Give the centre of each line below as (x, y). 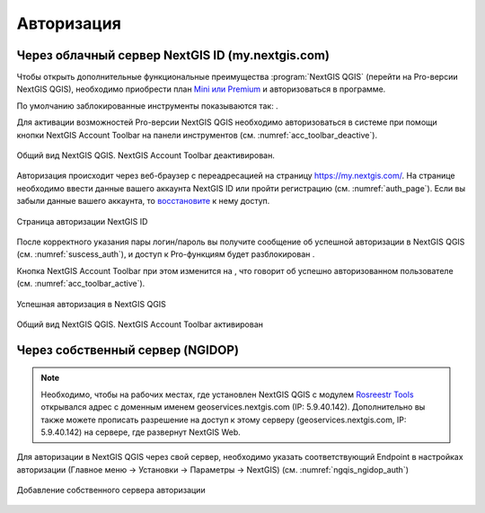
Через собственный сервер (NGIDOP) (128, 350)
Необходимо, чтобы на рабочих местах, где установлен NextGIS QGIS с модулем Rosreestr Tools (227, 394)
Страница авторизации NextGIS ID (82, 221)
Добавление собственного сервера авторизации (111, 491)
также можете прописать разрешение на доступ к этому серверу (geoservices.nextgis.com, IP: (224, 420)
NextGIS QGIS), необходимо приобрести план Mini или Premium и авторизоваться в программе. (201, 89)
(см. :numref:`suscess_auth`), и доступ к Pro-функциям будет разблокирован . (166, 254)
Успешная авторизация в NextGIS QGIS (91, 304)
